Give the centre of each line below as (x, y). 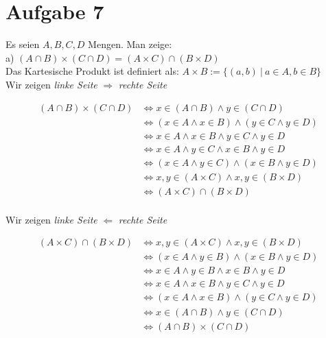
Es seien (23, 44)
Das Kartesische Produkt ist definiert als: (92, 71)
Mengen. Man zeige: (130, 44)
